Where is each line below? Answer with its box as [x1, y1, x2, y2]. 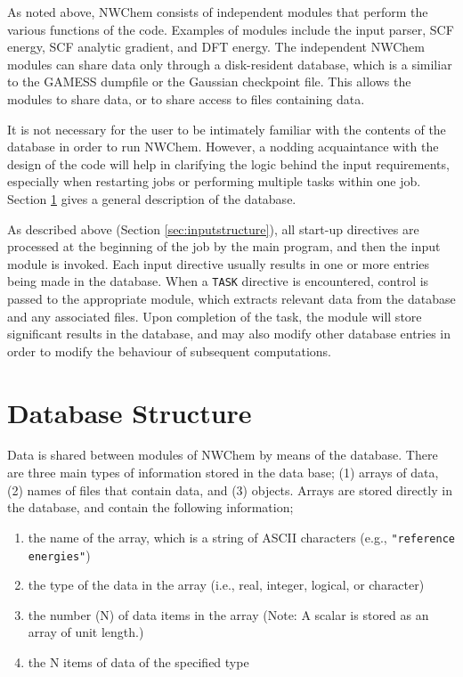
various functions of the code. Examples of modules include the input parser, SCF [7, 20, 454, 38]
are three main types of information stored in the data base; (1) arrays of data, [7, 463, 439, 482]
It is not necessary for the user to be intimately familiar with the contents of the [7, 119, 446, 138]
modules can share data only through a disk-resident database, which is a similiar [7, 54, 452, 73]
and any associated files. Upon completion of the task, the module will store [7, 306, 422, 325]
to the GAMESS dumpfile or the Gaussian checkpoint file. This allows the [7, 72, 411, 91]
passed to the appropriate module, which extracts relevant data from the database [7, 289, 456, 307]
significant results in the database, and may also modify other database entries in [7, 324, 451, 343]
